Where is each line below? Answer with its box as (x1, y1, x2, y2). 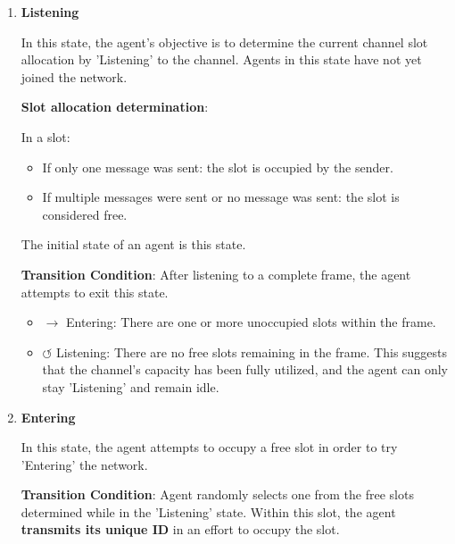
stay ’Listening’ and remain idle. (42, 377, 219, 396)
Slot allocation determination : (21, 97, 209, 116)
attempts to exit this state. (21, 282, 169, 301)
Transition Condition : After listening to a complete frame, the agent (21, 264, 411, 283)
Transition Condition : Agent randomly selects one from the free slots (21, 485, 414, 504)
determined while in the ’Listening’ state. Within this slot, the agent (21, 502, 396, 521)
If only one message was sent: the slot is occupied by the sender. (42, 157, 393, 176)
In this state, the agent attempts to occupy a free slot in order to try (21, 438, 398, 456)
